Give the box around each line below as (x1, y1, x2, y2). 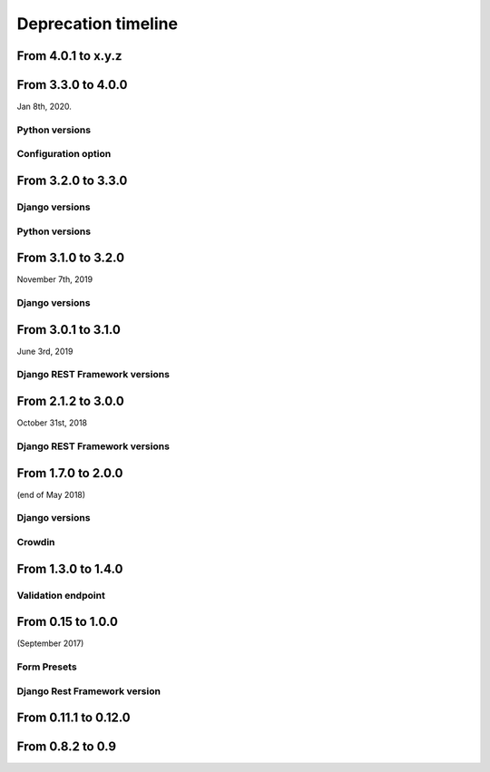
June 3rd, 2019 (16, 346, 73, 357)
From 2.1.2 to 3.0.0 (16, 394, 124, 409)
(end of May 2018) (16, 489, 86, 500)
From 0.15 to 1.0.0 (16, 614, 118, 630)
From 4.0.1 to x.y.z (16, 48, 122, 64)
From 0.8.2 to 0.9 (16, 739, 117, 755)
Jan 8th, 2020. (16, 101, 72, 112)
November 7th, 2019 (16, 274, 93, 285)
